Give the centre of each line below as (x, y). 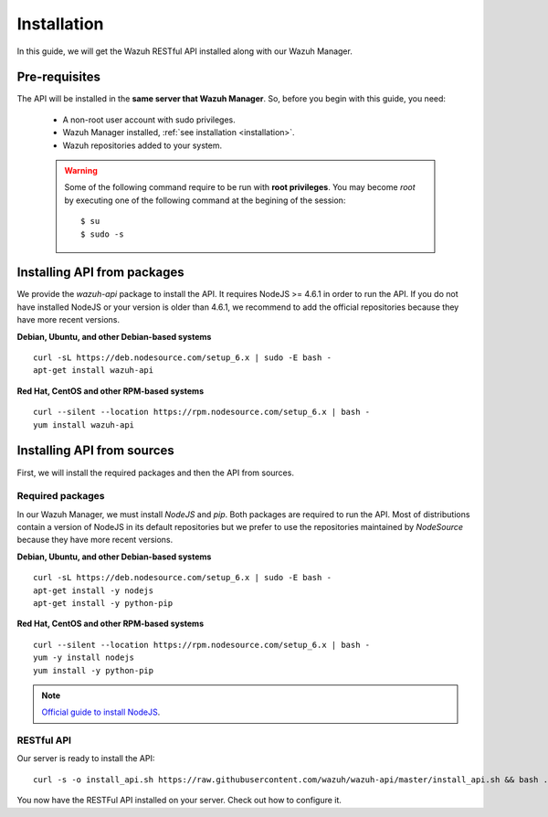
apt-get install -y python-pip (103, 603)
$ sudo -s (102, 234)
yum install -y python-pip (94, 670)
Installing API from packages (100, 273)
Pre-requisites (58, 77)
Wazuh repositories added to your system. (142, 145)
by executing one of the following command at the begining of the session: (205, 200)
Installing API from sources (96, 451)
